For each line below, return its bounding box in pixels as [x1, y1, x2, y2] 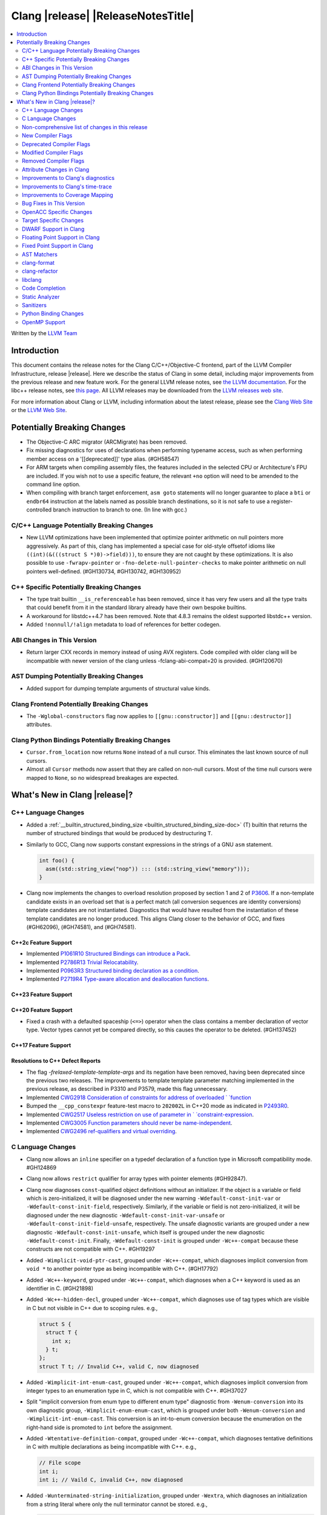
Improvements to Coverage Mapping [22, 191, 113, 198]
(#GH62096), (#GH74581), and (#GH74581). [26, 923, 136, 930]
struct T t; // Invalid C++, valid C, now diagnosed [39, 1363, 199, 1370]
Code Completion [22, 285, 66, 292]
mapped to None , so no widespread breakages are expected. [26, 774, 179, 781]
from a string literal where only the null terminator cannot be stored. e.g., [26, 1500, 208, 1508]
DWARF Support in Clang [22, 225, 85, 233]
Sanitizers [22, 302, 47, 309]
